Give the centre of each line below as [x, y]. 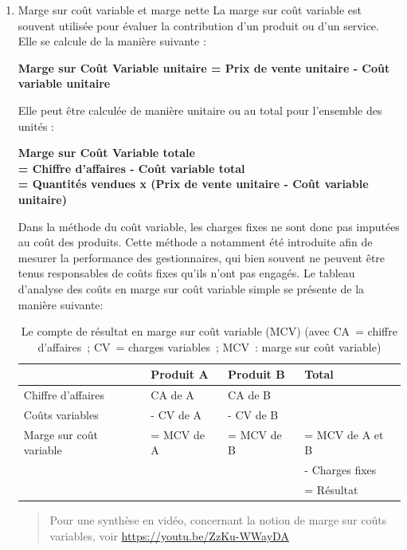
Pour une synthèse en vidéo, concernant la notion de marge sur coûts [218, 520]
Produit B [256, 374]
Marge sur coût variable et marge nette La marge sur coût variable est [190, 10]
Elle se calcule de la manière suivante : [112, 41]
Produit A [180, 374]
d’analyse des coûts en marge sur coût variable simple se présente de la [191, 288]
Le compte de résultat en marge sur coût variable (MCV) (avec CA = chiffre [209, 331]
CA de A [172, 395]
